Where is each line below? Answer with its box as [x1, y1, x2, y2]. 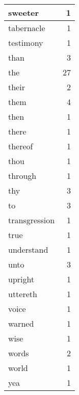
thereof [8, 140, 33, 152]
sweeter [8, 7, 39, 18]
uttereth [8, 288, 37, 300]
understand [8, 244, 48, 255]
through [8, 170, 37, 181]
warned [8, 318, 34, 329]
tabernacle [8, 22, 45, 34]
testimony [8, 37, 43, 48]
